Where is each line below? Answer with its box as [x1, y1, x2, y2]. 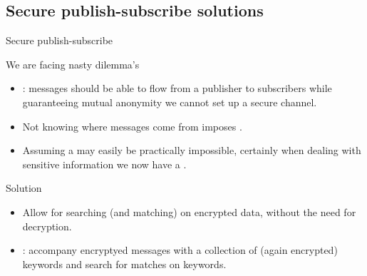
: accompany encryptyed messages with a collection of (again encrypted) [22, 242, 338, 257]
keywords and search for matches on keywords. [22, 256, 227, 271]
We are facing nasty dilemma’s [6, 56, 140, 71]
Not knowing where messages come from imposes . [22, 118, 242, 133]
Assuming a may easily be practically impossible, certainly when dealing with [22, 143, 361, 158]
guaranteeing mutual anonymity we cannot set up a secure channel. [22, 94, 317, 109]
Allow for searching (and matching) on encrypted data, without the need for [22, 204, 356, 219]
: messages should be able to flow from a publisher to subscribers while [22, 81, 332, 96]
